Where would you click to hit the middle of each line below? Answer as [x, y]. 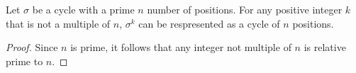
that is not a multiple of [58, 23]
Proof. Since [32, 47]
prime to [24, 61]
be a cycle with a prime [83, 9]
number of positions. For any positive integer [245, 9]
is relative [325, 47]
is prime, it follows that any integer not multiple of [181, 47]
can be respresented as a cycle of [209, 23]
